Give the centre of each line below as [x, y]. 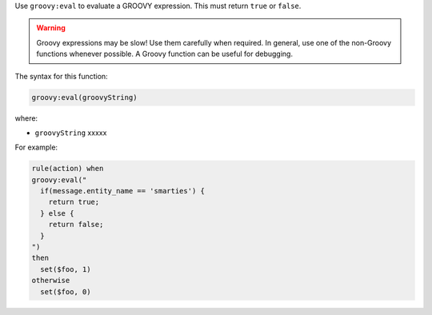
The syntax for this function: [61, 76]
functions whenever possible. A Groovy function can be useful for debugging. [165, 54]
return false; [76, 225]
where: [26, 118]
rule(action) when [68, 169]
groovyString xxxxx [71, 133]
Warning [51, 28]
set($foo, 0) [66, 291]
